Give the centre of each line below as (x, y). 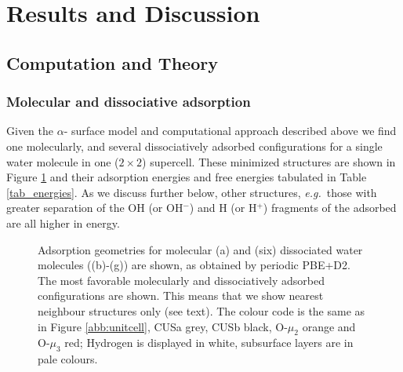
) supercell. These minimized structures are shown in (269, 161)
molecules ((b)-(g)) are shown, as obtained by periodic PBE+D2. (194, 265)
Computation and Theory (112, 62)
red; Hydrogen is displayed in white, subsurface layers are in (209, 343)
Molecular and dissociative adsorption (129, 102)
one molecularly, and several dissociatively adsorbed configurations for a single (194, 146)
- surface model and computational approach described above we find (230, 131)
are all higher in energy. (63, 222)
